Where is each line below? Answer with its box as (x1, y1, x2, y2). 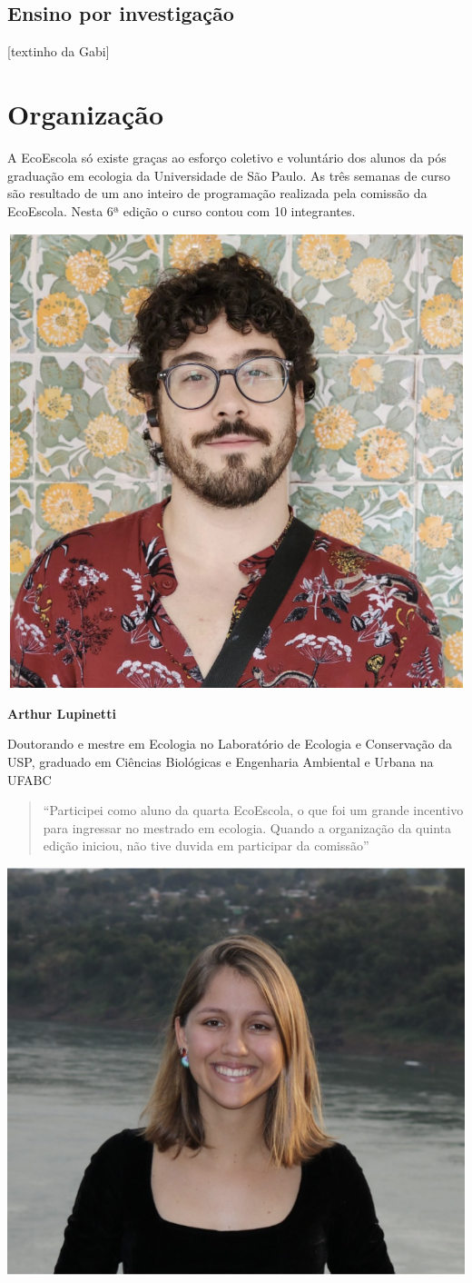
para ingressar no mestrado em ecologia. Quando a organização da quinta (43, 818, 451, 837)
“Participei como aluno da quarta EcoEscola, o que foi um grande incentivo (43, 801, 464, 820)
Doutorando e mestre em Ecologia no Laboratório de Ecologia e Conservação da (7, 734, 452, 753)
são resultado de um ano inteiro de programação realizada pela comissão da (7, 184, 428, 203)
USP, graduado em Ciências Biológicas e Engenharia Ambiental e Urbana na (7, 751, 434, 771)
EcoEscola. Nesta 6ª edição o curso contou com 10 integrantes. (7, 201, 356, 220)
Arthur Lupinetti (7, 703, 116, 722)
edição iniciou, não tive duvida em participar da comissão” (43, 836, 369, 855)
